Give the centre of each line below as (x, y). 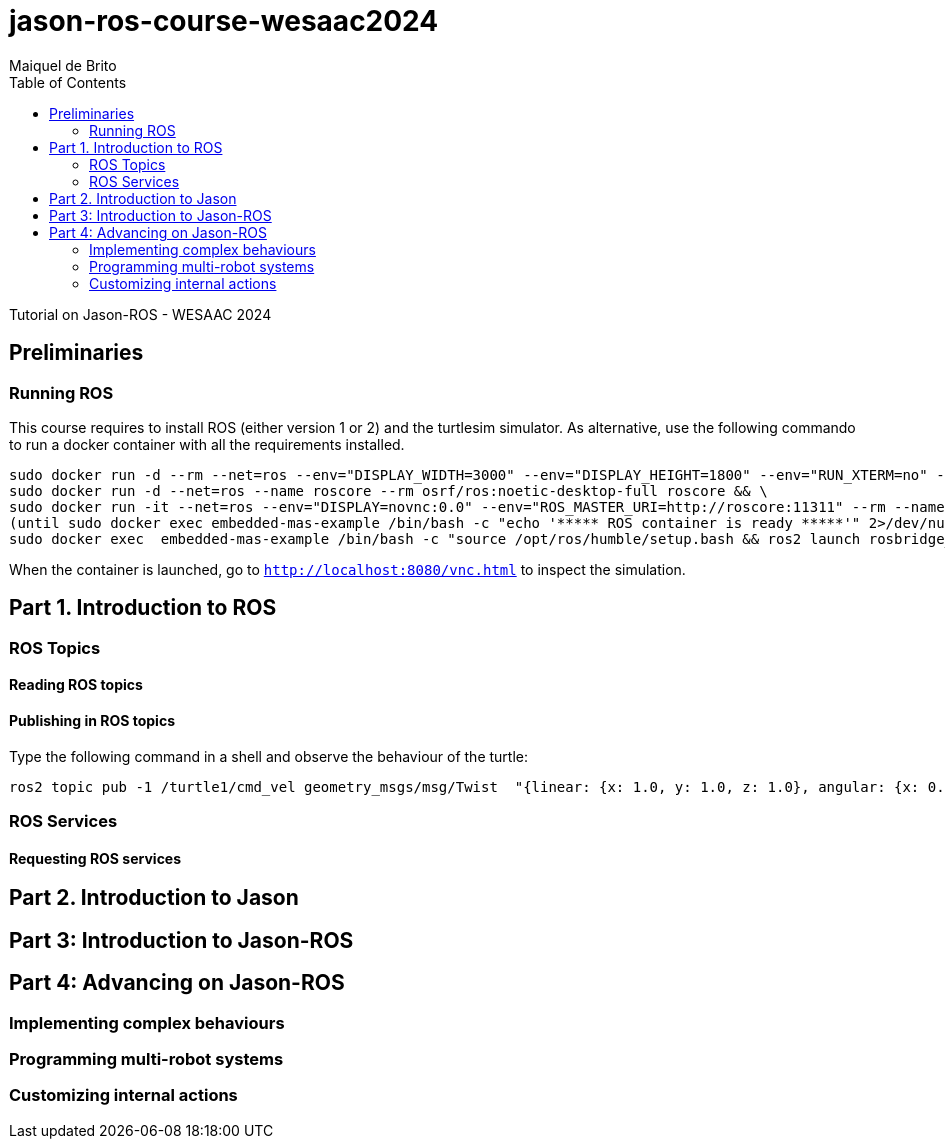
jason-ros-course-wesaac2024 (224, 21)
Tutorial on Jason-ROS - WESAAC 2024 (140, 314)
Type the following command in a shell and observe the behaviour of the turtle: (268, 756)
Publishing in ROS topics (92, 721)
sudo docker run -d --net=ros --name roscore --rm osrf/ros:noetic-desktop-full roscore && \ (388, 490)
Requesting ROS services (95, 858)
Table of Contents (68, 82)
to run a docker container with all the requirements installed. (207, 444)
